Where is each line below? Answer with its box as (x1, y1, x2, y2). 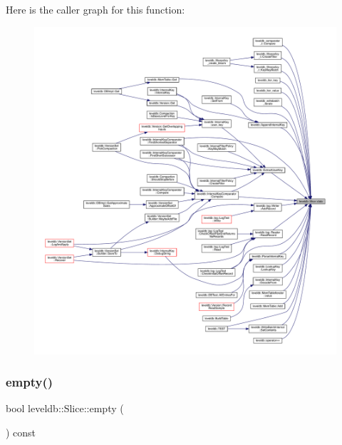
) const (6, 424, 36, 439)
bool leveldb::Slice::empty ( (6, 401, 124, 416)
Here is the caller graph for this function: (6, 2, 185, 16)
